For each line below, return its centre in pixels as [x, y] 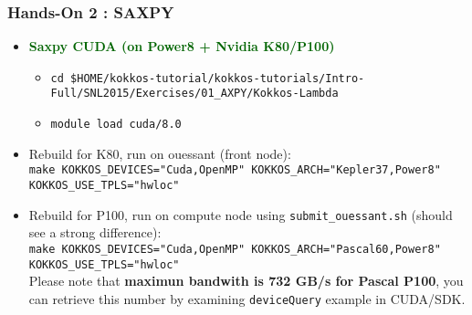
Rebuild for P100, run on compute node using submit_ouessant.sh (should [241, 214]
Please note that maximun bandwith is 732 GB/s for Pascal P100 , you [246, 281]
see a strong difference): [95, 232]
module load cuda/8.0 [116, 125]
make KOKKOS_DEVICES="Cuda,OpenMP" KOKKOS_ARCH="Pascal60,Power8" [235, 249]
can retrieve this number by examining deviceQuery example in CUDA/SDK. [247, 298]
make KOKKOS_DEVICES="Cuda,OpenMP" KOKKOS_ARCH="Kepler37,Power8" [235, 170]
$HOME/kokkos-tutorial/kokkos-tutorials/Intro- [218, 78]
